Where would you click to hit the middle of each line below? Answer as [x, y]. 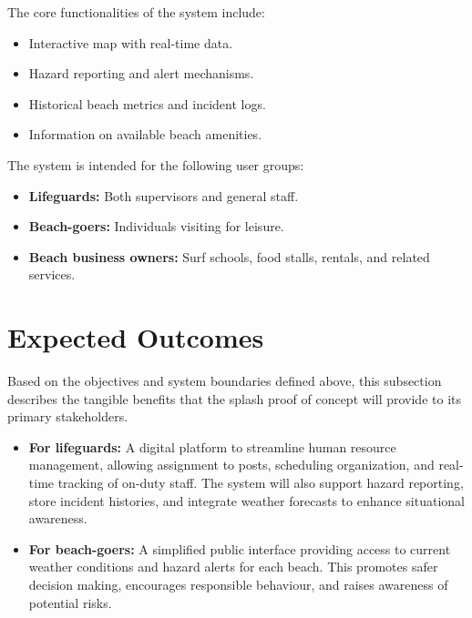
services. [52, 274]
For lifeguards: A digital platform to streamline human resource [212, 446]
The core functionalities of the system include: [136, 12]
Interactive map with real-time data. [131, 42]
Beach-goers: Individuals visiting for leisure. [156, 226]
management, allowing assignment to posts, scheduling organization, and [231, 465]
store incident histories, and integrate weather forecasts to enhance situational [246, 500]
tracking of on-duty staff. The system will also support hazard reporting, [261, 483]
